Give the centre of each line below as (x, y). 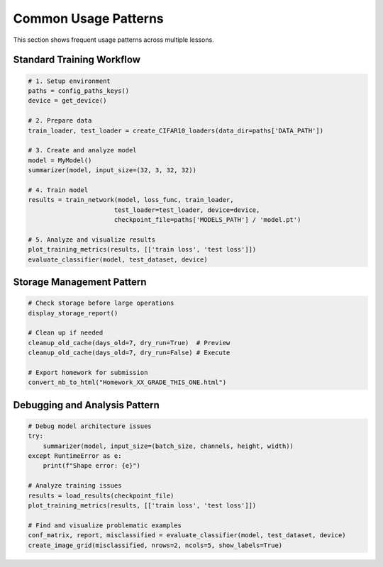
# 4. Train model (58, 190)
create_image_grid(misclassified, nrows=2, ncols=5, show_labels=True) (155, 545)
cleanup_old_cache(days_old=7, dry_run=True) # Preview (129, 343)
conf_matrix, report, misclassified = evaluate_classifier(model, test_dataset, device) (187, 535)
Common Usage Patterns (89, 18)
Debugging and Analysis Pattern (86, 405)
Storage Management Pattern (80, 282)
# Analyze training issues (75, 486)
